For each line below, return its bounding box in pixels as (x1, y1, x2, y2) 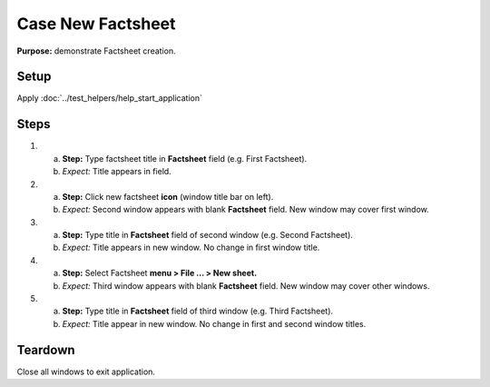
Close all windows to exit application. (16, 366, 156, 377)
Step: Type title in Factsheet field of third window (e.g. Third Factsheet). (62, 305, 334, 317)
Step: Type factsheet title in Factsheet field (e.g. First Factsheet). (62, 153, 308, 164)
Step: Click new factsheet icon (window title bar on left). (62, 191, 274, 202)
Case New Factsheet (16, 14, 176, 34)
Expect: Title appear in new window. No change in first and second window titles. (62, 318, 367, 329)
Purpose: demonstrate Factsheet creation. (16, 45, 176, 56)
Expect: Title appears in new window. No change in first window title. (62, 242, 320, 253)
